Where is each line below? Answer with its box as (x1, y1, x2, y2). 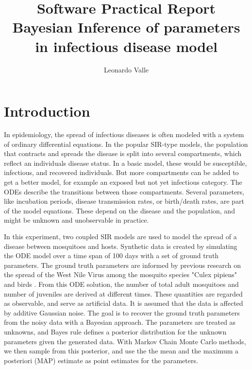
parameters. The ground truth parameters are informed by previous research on (4, 260, 241, 270)
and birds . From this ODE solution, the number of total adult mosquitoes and (4, 279, 239, 289)
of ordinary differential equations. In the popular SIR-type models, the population (4, 139, 248, 149)
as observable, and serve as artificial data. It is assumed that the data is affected (4, 298, 243, 308)
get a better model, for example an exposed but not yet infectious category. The (4, 177, 242, 187)
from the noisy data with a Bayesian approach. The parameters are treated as (4, 317, 236, 327)
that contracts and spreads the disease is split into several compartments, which (4, 148, 242, 158)
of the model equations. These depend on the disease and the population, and (4, 205, 235, 215)
